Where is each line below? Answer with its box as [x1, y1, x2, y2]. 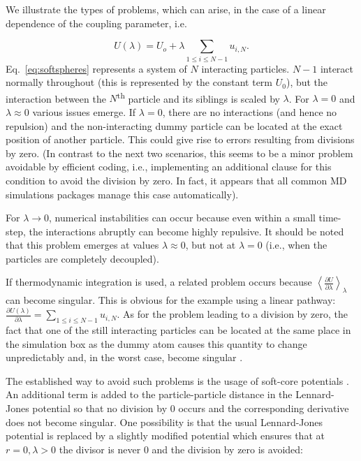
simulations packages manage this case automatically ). [6, 186, 239, 201]
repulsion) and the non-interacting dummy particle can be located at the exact [6, 118, 343, 133]
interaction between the [6, 91, 106, 105]
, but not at [185, 237, 236, 252]
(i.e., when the [265, 237, 327, 252]
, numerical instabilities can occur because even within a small [49, 210, 316, 225]
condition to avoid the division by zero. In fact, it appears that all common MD [6, 173, 347, 187]
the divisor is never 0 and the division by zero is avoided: [59, 441, 303, 456]
